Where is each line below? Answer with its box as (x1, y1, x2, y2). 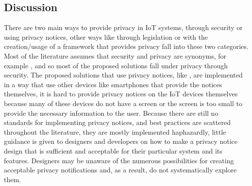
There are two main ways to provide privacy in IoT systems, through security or (4, 22, 243, 32)
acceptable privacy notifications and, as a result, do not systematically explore (4, 165, 237, 175)
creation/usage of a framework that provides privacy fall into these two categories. (4, 41, 249, 51)
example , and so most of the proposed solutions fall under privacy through (4, 60, 228, 70)
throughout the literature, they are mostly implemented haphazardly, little (4, 126, 226, 137)
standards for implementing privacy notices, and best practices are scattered (4, 117, 231, 127)
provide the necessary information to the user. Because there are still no (4, 108, 218, 118)
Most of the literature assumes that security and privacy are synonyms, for (4, 50, 227, 61)
